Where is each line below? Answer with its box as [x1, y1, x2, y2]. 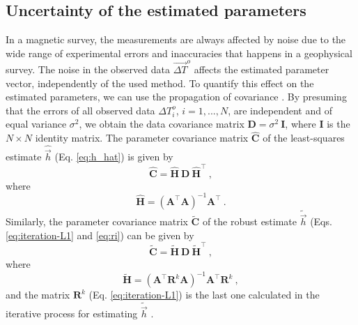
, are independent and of [228, 103, 332, 117]
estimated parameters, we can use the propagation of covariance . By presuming [6, 89, 347, 104]
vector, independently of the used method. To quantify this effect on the [6, 75, 314, 90]
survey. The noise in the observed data [6, 62, 170, 77]
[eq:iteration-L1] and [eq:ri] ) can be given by [6, 227, 194, 242]
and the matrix [6, 287, 70, 302]
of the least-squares [263, 130, 345, 145]
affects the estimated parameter [194, 62, 329, 77]
